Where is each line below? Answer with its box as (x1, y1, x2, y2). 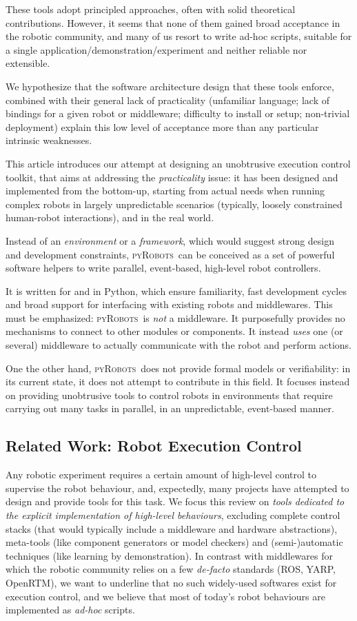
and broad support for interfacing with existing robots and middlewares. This (6, 297, 333, 312)
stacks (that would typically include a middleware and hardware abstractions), (6, 521, 338, 536)
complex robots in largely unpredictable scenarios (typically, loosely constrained (6, 196, 343, 211)
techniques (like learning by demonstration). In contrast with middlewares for (6, 548, 333, 562)
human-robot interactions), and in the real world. (6, 210, 214, 225)
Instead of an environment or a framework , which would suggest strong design (6, 233, 335, 247)
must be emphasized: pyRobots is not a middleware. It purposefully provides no (6, 310, 345, 325)
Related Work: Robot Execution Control (6, 435, 302, 456)
